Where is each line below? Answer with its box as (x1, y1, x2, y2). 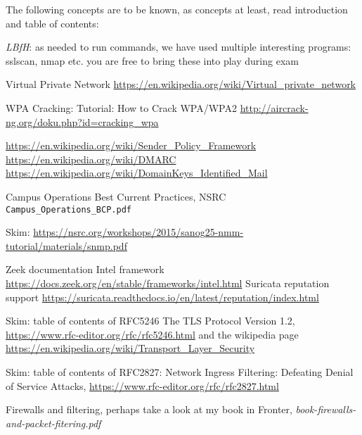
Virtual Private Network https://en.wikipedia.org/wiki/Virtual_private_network (6, 77, 356, 92)
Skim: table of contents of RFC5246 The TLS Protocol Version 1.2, (6, 313, 295, 328)
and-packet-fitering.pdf (6, 415, 101, 430)
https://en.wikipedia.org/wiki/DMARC (6, 151, 176, 166)
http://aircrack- (240, 100, 309, 115)
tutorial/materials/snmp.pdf (6, 238, 127, 253)
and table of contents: (6, 15, 99, 30)
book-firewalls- (295, 402, 356, 417)
